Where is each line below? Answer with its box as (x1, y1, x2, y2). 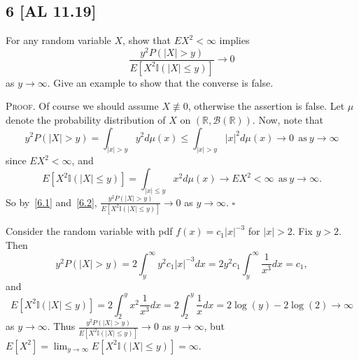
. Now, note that (252, 112, 323, 127)
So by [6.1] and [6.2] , (6, 194, 97, 209)
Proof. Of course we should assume (6, 99, 159, 113)
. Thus (47, 319, 76, 333)
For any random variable (6, 33, 111, 48)
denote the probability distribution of (6, 112, 166, 127)
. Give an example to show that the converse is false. (47, 75, 274, 89)
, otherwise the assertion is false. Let (188, 99, 345, 113)
